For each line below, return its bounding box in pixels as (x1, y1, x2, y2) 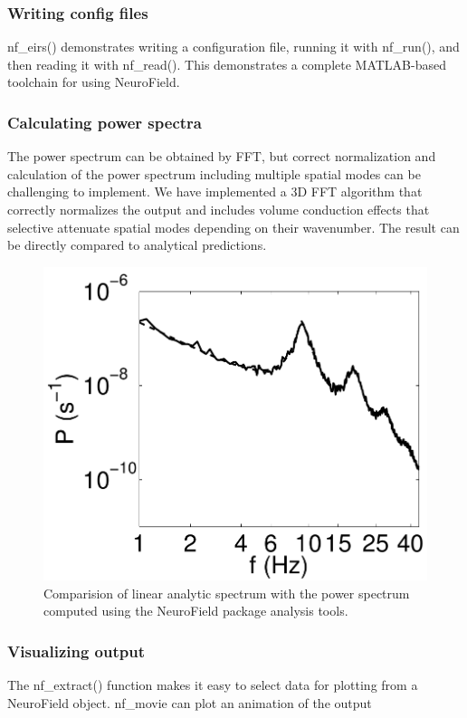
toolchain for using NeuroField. (7, 72, 180, 91)
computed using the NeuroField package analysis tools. (43, 601, 348, 620)
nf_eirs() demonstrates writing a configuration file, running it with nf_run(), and (7, 37, 460, 56)
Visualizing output (7, 639, 145, 662)
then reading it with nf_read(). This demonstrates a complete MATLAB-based (7, 54, 446, 73)
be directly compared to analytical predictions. (7, 235, 267, 254)
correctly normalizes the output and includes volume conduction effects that (7, 200, 430, 218)
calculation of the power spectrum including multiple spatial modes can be (7, 164, 421, 183)
